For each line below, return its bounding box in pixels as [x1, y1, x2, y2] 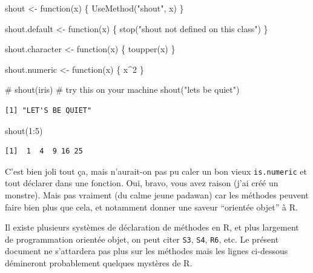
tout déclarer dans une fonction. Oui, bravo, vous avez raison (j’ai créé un [5, 177, 278, 189]
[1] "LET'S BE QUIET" [5, 106, 92, 115]
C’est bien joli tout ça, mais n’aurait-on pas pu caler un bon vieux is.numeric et [5, 164, 307, 177]
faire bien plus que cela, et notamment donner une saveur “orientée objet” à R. [5, 200, 298, 213]
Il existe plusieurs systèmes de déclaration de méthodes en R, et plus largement [5, 221, 299, 234]
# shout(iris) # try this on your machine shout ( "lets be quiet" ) [5, 83, 240, 96]
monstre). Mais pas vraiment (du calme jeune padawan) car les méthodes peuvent [5, 189, 309, 201]
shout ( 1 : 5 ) [5, 124, 43, 136]
